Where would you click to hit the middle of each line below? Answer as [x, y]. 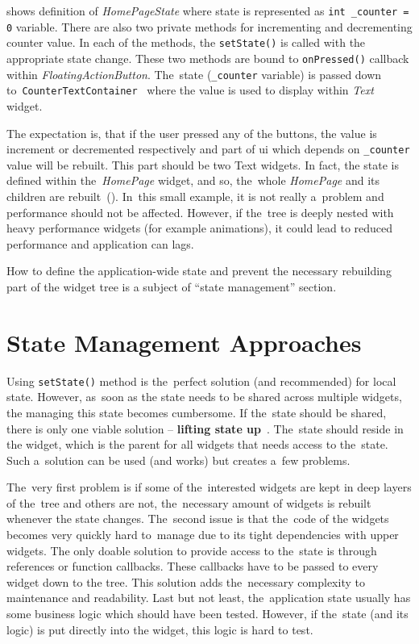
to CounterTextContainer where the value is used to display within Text [190, 90]
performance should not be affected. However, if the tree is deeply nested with [200, 212]
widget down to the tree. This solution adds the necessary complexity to [186, 581]
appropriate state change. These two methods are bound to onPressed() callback [208, 58]
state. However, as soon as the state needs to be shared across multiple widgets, [204, 397]
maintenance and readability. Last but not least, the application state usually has [209, 598]
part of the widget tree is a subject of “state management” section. [172, 286]
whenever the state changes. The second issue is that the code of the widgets [198, 519]
